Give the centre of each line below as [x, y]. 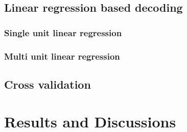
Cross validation [48, 84]
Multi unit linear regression [62, 56]
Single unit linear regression [63, 32]
